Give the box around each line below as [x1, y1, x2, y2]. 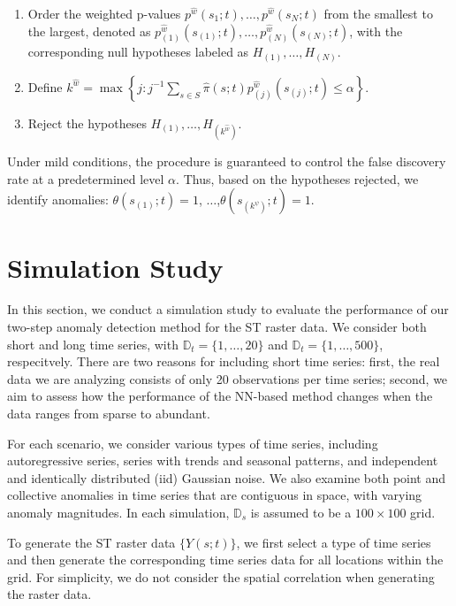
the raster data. [7, 585, 92, 603]
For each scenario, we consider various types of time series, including [7, 433, 378, 452]
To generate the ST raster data [7, 533, 176, 551]
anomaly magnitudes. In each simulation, [7, 503, 230, 521]
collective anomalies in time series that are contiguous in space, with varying [7, 486, 422, 504]
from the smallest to [323, 4, 433, 22]
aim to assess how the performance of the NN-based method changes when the [7, 387, 433, 405]
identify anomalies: [7, 190, 109, 209]
